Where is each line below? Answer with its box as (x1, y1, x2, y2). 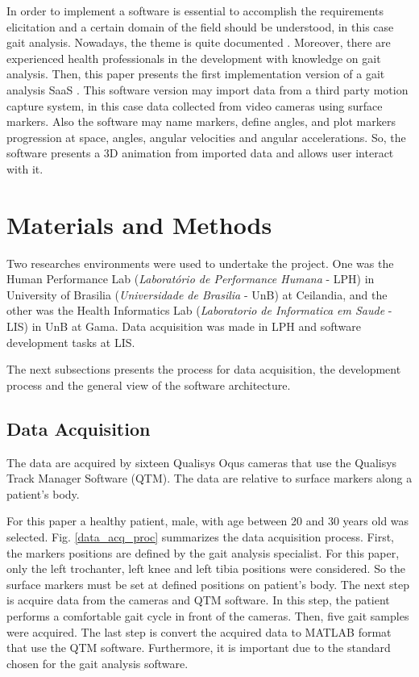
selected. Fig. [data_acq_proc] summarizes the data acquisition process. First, (6, 528, 394, 545)
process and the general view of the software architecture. (6, 376, 291, 393)
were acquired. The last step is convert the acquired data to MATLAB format (6, 623, 392, 640)
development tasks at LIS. (6, 333, 135, 350)
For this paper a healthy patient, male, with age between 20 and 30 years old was (6, 512, 409, 529)
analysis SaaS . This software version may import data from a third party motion (6, 81, 409, 98)
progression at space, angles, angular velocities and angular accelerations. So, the (6, 128, 406, 145)
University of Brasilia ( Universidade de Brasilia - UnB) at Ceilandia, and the (6, 286, 388, 303)
